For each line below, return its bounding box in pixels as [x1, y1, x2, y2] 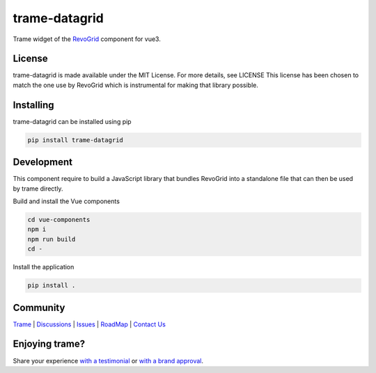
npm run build [27, 235, 76, 243]
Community [13, 301, 65, 313]
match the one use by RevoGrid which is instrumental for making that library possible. [13, 81, 259, 89]
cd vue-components [27, 216, 91, 223]
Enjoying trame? [13, 338, 86, 350]
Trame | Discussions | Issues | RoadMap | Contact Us [13, 320, 166, 328]
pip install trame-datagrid [27, 136, 123, 144]
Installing [13, 99, 55, 111]
